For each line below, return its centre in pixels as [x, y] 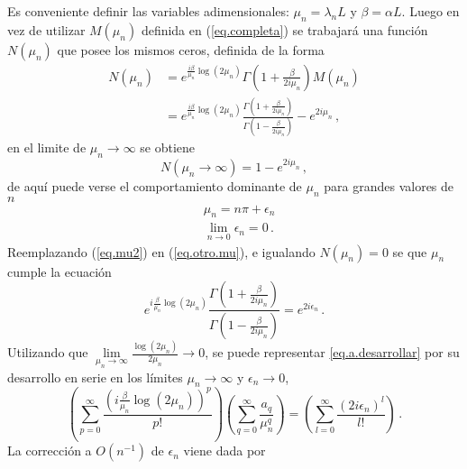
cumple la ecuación [60, 271]
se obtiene [168, 147]
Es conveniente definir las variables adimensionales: [148, 11]
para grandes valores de [389, 185]
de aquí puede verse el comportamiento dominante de [155, 185]
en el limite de [47, 147]
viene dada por [224, 451]
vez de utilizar [46, 29]
